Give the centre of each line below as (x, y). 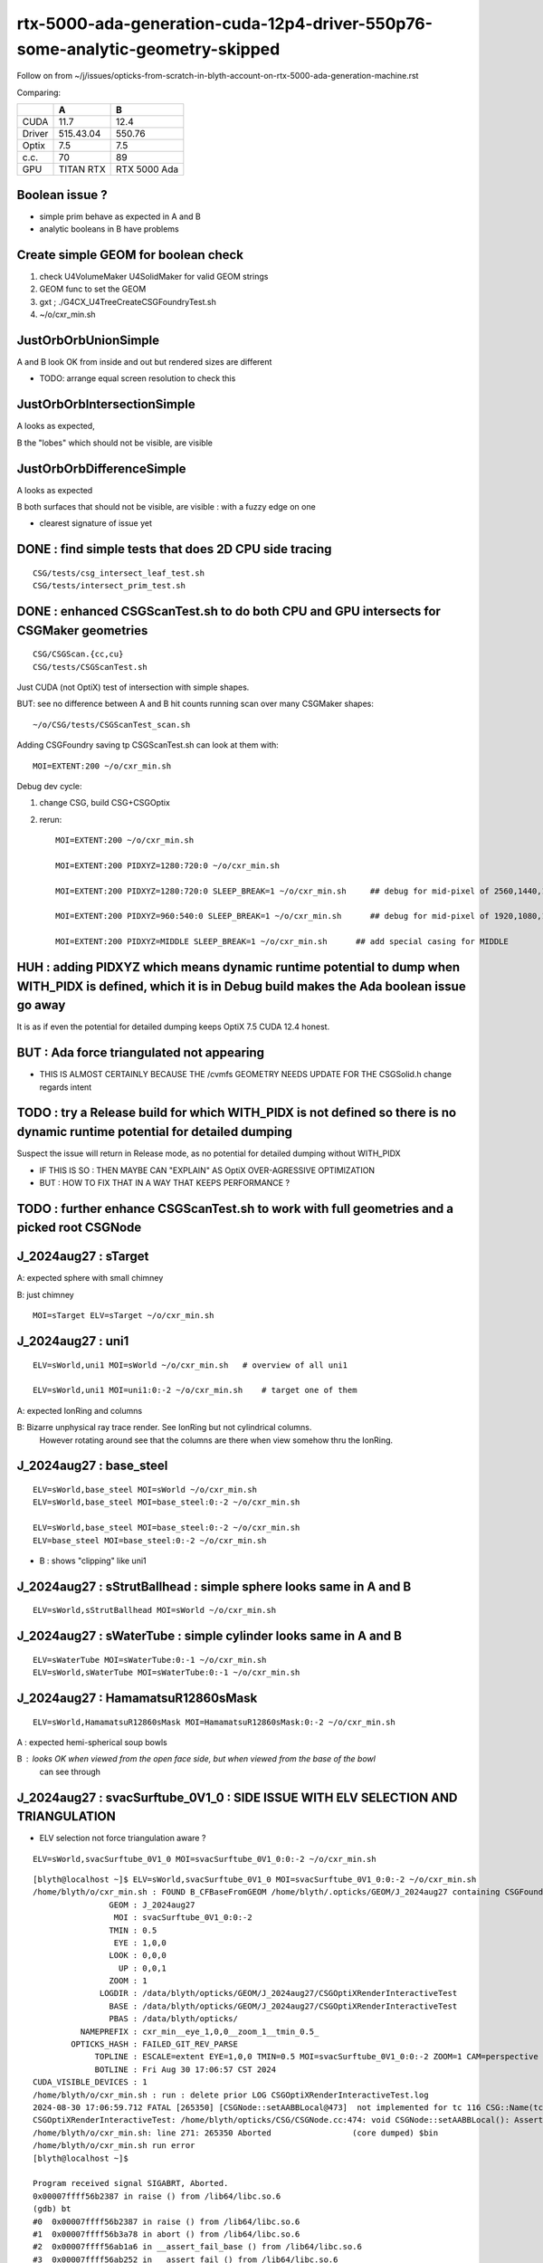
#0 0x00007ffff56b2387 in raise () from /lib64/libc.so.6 (167, 2221)
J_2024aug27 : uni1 (73, 1341)
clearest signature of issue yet (96, 523)
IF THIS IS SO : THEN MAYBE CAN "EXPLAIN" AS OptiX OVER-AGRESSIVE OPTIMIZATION (207, 1170)
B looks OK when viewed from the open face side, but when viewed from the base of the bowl (196, 1759)
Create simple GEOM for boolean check (130, 255)
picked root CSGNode (79, 1228)
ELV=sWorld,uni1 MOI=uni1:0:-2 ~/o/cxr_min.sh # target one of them (195, 1390)
